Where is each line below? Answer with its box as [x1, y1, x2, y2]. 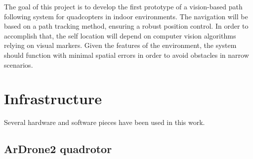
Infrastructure [4, 88, 102, 109]
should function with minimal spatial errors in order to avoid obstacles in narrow [4, 49, 249, 60]
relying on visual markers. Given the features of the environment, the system [4, 40, 237, 50]
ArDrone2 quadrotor [4, 141, 112, 157]
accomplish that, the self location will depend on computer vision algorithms [4, 30, 236, 40]
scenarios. [4, 59, 33, 70]
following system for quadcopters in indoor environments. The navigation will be [4, 11, 248, 21]
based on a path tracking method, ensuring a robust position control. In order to [4, 21, 249, 31]
